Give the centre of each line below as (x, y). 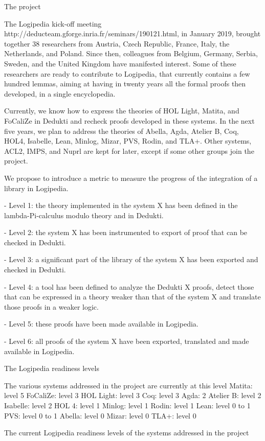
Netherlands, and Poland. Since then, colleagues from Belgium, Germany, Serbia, (131, 53)
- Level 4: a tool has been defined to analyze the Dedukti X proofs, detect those (129, 286)
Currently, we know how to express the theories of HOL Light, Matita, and (122, 111)
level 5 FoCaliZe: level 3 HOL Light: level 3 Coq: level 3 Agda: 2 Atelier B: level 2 (133, 395)
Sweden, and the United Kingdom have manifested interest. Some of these (120, 63)
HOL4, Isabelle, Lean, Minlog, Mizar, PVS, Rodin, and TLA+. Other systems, (128, 141)
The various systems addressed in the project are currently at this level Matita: (128, 385)
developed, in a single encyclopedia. (60, 93)
